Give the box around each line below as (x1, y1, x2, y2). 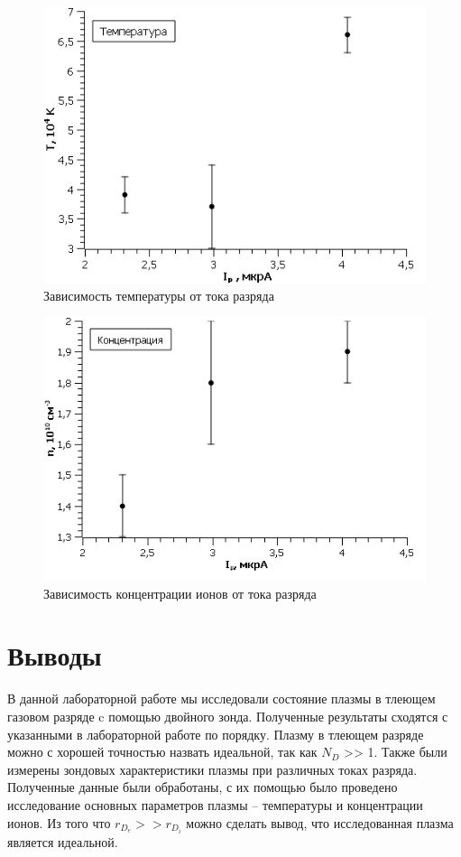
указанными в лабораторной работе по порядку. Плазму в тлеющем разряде (7, 724, 424, 743)
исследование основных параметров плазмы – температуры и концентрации (7, 795, 423, 814)
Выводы (7, 637, 102, 674)
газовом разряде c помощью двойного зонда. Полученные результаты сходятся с (7, 706, 448, 725)
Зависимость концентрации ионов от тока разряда (43, 583, 317, 602)
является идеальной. (7, 832, 118, 851)
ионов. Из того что (7, 813, 111, 832)
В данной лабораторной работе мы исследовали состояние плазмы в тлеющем (7, 689, 436, 708)
